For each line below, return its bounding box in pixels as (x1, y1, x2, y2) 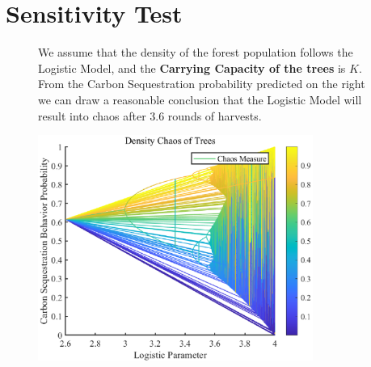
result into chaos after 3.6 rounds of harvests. (38, 107, 262, 124)
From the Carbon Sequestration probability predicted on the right (38, 75, 365, 92)
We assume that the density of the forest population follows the (38, 44, 353, 61)
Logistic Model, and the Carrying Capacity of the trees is (38, 59, 346, 76)
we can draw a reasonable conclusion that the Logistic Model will (38, 91, 362, 108)
